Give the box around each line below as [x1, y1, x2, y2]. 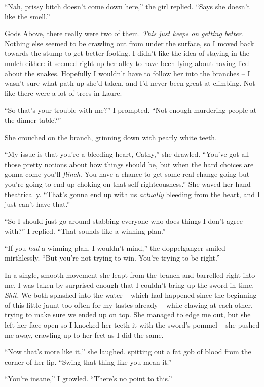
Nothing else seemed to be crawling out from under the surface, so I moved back [5, 38, 254, 48]
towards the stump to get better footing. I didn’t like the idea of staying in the [5, 48, 249, 58]
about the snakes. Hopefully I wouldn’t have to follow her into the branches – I [5, 68, 250, 78]
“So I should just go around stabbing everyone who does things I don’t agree [5, 215, 243, 226]
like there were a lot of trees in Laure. [5, 87, 122, 98]
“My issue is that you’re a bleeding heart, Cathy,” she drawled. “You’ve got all [5, 149, 249, 159]
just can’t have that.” [5, 199, 70, 209]
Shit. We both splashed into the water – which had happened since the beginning [5, 289, 257, 300]
